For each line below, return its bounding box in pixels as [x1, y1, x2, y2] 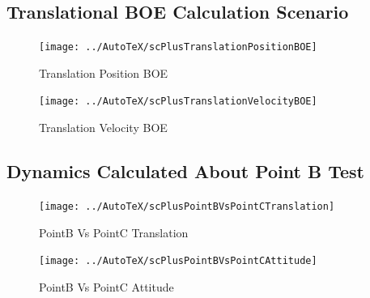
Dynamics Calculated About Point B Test [6, 159, 364, 184]
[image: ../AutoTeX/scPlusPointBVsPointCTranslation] [39, 200, 335, 212]
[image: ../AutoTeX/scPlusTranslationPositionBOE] [39, 41, 317, 53]
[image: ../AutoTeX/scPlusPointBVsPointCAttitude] [39, 255, 317, 267]
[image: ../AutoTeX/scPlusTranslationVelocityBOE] [39, 96, 317, 108]
